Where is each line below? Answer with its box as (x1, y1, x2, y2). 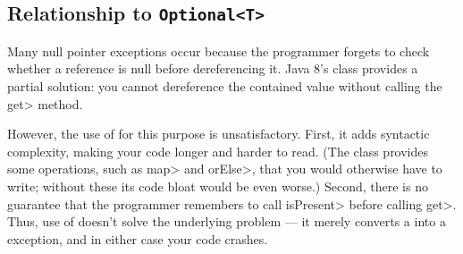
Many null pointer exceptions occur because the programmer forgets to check (7, 41, 430, 60)
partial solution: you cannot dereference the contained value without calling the (7, 76, 442, 95)
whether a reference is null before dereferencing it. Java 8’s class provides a (7, 59, 418, 78)
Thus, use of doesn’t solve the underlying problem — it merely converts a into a (7, 212, 446, 231)
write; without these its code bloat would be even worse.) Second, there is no (7, 176, 428, 195)
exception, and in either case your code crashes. (7, 229, 268, 248)
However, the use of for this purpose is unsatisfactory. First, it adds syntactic (7, 124, 430, 143)
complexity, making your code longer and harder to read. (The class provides (7, 141, 429, 160)
